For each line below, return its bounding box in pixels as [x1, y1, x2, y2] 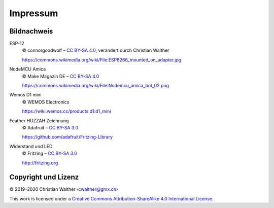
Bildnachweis [9, 27, 53, 36]
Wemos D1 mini [9, 92, 42, 98]
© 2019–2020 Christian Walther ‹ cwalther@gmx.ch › [9, 186, 118, 192]
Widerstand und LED [9, 143, 53, 149]
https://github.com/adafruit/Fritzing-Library [22, 134, 113, 140]
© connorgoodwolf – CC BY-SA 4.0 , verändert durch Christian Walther [22, 47, 169, 53]
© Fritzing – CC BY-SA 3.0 [22, 150, 77, 157]
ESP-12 [9, 41, 25, 47]
